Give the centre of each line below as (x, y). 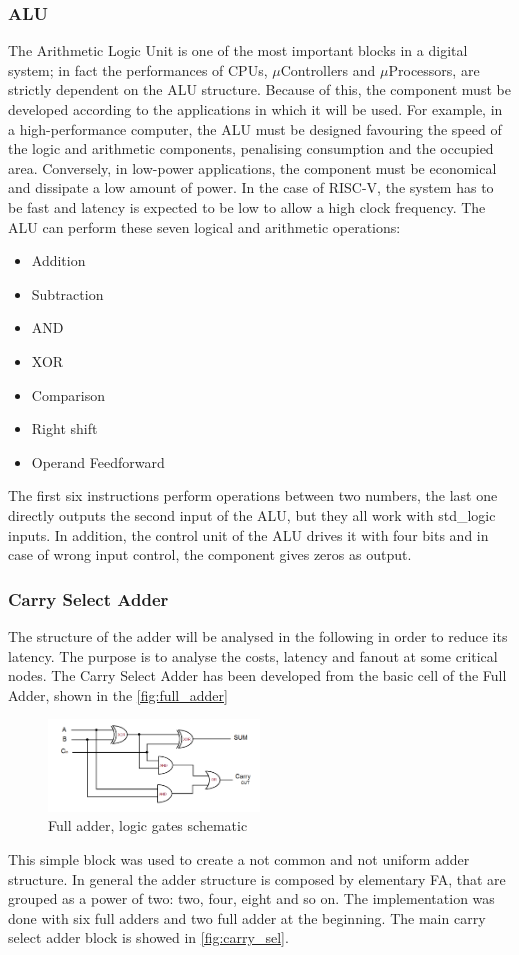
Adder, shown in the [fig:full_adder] (118, 694)
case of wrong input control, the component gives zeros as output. (210, 554)
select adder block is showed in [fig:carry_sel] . (148, 937)
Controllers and (328, 69)
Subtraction (67, 293)
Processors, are (434, 69)
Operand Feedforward (98, 461)
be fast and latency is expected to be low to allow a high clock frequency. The (247, 206)
